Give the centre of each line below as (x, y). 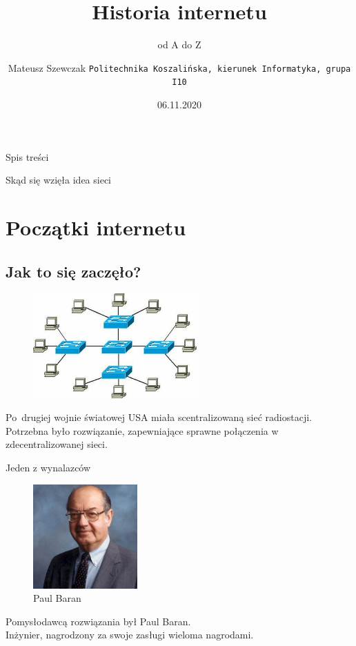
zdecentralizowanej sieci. (57, 444)
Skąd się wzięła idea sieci (58, 180)
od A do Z (179, 45)
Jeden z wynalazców (48, 467)
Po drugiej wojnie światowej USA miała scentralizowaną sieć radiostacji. (159, 417)
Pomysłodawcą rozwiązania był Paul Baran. (98, 621)
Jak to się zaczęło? (73, 271)
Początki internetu (96, 227)
